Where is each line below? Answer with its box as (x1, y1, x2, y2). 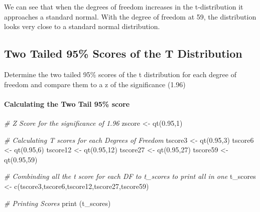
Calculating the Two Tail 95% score (4, 98, 130, 109)
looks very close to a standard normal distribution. (4, 21, 160, 32)
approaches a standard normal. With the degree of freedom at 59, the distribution (4, 11, 256, 22)
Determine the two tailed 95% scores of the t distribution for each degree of (4, 69, 236, 79)
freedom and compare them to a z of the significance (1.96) (4, 79, 186, 89)
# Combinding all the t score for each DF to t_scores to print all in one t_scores (4, 171, 256, 181)
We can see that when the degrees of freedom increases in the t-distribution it (4, 2, 243, 12)
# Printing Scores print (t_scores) (4, 197, 111, 208)
